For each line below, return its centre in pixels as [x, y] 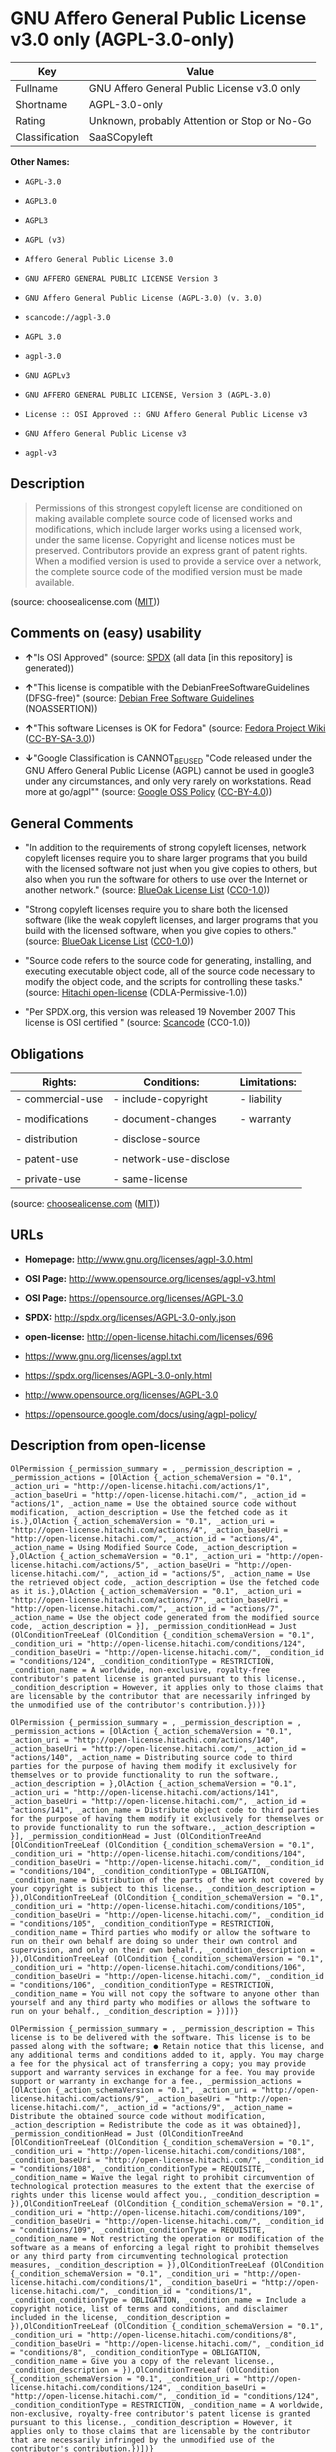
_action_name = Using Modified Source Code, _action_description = [154, 1547]
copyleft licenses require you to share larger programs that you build [166, 858]
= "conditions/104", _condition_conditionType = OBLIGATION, [140, 1871]
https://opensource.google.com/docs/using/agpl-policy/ [141, 1414]
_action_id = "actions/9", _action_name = [203, 2107]
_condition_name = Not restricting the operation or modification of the [167, 2238]
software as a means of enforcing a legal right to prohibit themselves [165, 2247]
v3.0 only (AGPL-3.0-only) [122, 39]
